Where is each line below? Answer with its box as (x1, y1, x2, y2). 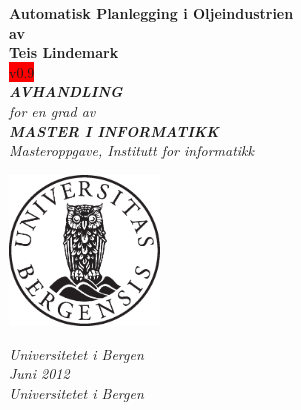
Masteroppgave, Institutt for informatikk (9, 140, 254, 161)
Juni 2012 (9, 363, 70, 384)
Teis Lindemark (9, 42, 119, 63)
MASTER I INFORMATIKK (9, 120, 219, 141)
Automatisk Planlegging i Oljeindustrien (9, 3, 294, 23)
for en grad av (9, 100, 96, 121)
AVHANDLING (9, 81, 123, 102)
